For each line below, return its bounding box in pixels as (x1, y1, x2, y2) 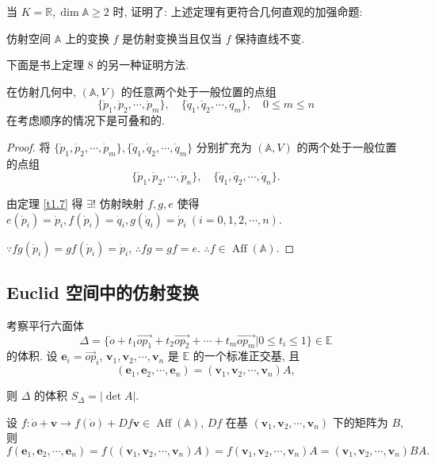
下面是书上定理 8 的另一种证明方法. (6, 56, 189, 73)
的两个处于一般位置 (296, 138, 397, 155)
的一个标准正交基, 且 (193, 347, 300, 364)
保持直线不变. (235, 29, 305, 46)
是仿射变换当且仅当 (122, 29, 223, 46)
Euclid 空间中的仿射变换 (6, 279, 199, 304)
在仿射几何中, (6, 82, 76, 99)
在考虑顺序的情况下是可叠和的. (6, 112, 165, 128)
